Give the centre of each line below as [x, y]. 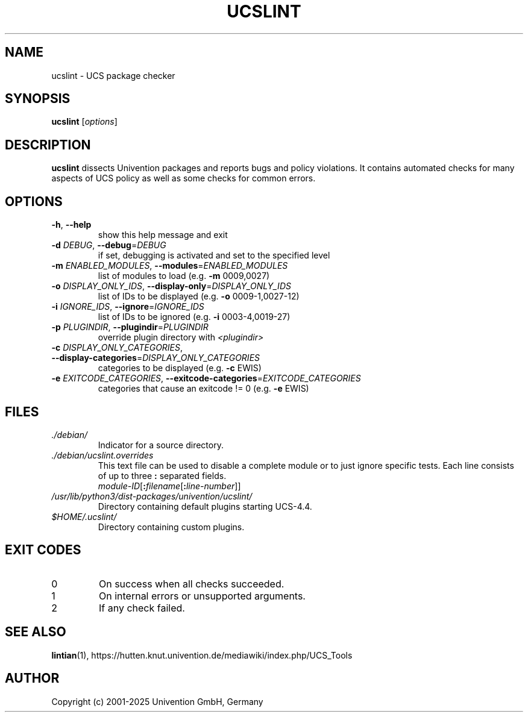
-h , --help [71, 225]
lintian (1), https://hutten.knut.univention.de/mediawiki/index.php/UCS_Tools [202, 655]
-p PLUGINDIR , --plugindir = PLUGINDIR [130, 327]
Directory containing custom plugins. [171, 527]
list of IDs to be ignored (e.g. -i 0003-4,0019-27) [194, 317]
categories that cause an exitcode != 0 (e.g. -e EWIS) [203, 389]
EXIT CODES [43, 550]
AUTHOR [32, 678]
